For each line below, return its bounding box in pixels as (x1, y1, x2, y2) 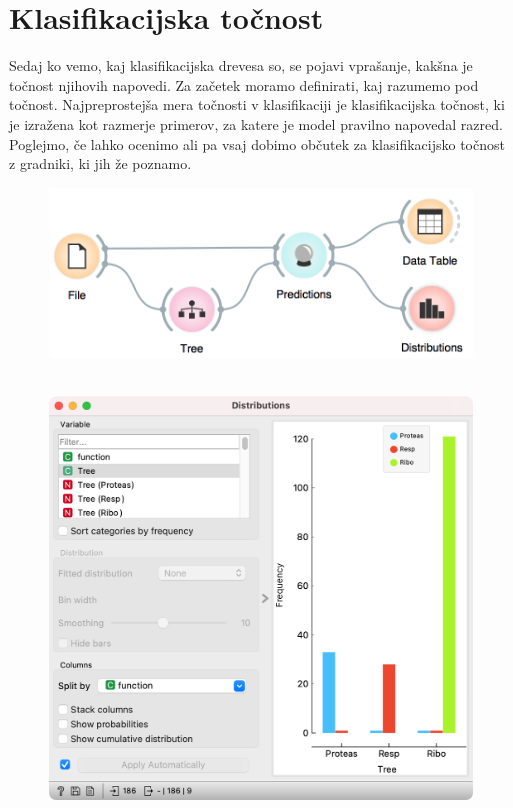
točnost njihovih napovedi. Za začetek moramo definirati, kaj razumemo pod (9, 74, 479, 95)
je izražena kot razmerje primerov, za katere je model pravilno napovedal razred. (9, 113, 503, 134)
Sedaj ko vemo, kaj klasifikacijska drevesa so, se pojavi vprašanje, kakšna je (9, 55, 473, 76)
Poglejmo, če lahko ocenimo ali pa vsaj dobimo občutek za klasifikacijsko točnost (9, 133, 505, 154)
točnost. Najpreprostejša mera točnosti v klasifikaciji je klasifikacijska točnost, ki (9, 94, 505, 115)
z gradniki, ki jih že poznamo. (9, 153, 192, 174)
